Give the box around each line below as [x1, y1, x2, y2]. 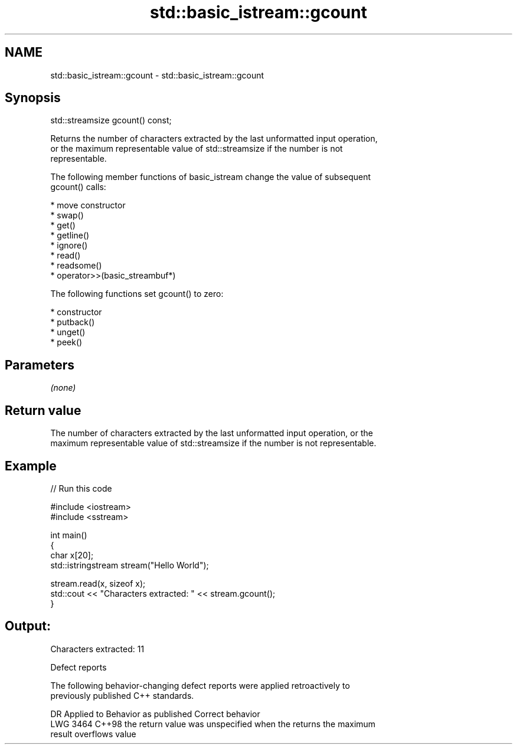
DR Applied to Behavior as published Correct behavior [50, 708, 260, 719]
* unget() [50, 327, 86, 338]
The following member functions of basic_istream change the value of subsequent [50, 172, 371, 182]
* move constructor [50, 200, 126, 211]
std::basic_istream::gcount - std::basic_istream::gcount [50, 70, 264, 80]
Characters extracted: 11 [50, 643, 145, 654]
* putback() [50, 317, 95, 328]
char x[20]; [50, 550, 94, 560]
